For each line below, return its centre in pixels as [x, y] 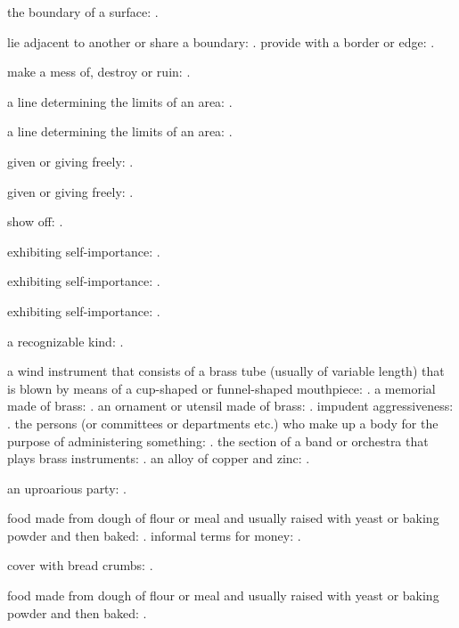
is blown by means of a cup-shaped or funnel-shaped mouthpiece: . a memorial [221, 388]
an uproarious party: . [67, 488]
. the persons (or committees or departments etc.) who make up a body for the [223, 423]
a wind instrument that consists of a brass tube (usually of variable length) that [226, 371]
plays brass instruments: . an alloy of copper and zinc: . [159, 458]
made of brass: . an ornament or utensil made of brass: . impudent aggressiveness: [230, 406]
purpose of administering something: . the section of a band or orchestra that [218, 440]
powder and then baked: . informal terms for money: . [154, 535]
